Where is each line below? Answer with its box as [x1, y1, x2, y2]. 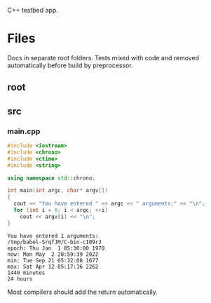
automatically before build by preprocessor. [7, 61, 133, 69]
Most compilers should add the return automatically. [7, 288, 158, 296]
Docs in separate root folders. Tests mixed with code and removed [7, 53, 200, 62]
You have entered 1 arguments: [7, 232, 99, 239]
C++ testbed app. [7, 6, 58, 14]
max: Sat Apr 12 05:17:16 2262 [7, 263, 99, 270]
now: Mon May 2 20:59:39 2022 [7, 250, 99, 258]
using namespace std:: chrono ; [7, 175, 96, 182]
